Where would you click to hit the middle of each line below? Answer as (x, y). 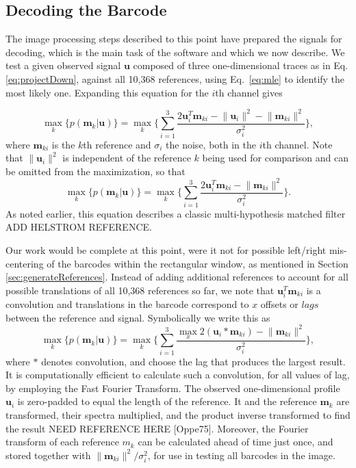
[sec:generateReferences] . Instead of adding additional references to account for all (177, 277)
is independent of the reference (127, 158)
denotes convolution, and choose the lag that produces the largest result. (193, 361)
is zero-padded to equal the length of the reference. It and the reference (167, 401)
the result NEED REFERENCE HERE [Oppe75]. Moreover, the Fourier (157, 428)
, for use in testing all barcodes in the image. (241, 455)
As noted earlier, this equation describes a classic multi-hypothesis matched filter (176, 213)
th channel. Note (297, 144)
